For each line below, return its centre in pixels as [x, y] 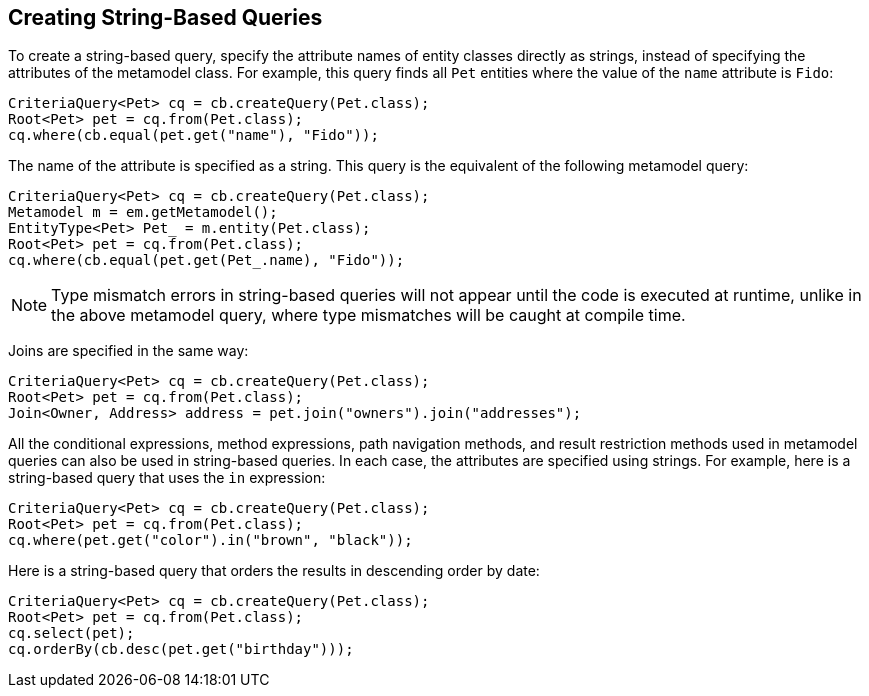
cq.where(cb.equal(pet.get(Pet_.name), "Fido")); [206, 260]
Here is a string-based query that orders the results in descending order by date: [274, 571]
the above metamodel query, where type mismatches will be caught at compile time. [368, 315]
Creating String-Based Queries [165, 17]
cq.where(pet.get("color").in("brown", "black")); [210, 540]
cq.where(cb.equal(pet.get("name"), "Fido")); [193, 135]
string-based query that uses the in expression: [167, 478]
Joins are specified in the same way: [128, 351]
